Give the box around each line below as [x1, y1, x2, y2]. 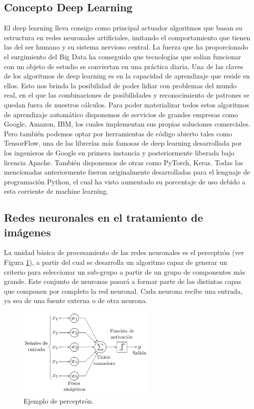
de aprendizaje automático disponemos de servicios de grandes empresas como [4, 109, 238, 119]
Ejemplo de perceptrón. [23, 395, 94, 406]
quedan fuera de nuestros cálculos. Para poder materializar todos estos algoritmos [4, 99, 249, 109]
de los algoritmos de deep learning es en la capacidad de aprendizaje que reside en [4, 71, 250, 81]
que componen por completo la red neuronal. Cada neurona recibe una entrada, [4, 285, 243, 296]
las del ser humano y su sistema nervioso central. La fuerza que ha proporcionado [4, 42, 249, 52]
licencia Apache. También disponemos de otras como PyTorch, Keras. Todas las [4, 157, 243, 167]
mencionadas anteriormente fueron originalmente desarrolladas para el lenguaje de [4, 167, 250, 177]
